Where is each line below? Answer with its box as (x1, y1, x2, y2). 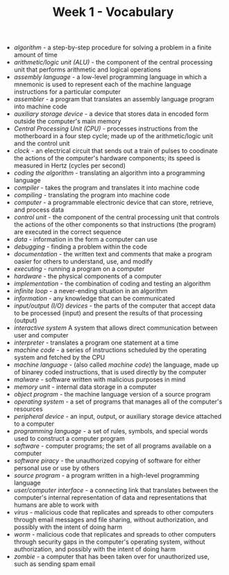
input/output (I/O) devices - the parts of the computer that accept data (13, 301, 216, 310)
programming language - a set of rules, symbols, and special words (13, 427, 208, 435)
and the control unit (13, 140, 70, 148)
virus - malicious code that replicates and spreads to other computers (13, 508, 214, 517)
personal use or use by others (13, 464, 100, 472)
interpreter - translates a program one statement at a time (13, 338, 179, 347)
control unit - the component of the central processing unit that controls (13, 213, 220, 222)
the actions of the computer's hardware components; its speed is (13, 154, 201, 162)
